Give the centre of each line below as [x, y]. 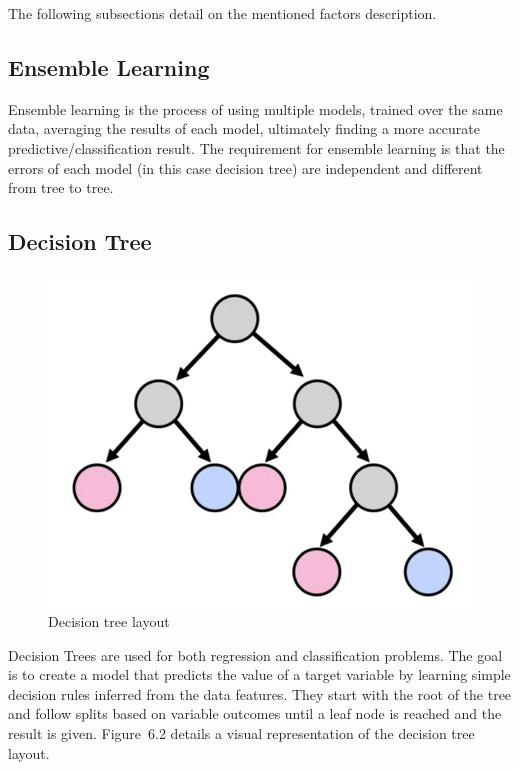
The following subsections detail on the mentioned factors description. [222, 13]
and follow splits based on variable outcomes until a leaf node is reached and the [255, 713]
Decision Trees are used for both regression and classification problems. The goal [255, 654]
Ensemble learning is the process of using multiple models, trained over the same [255, 108]
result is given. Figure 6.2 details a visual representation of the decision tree [241, 732]
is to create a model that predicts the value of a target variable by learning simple [259, 674]
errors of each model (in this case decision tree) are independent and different [245, 167]
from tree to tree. [61, 187]
